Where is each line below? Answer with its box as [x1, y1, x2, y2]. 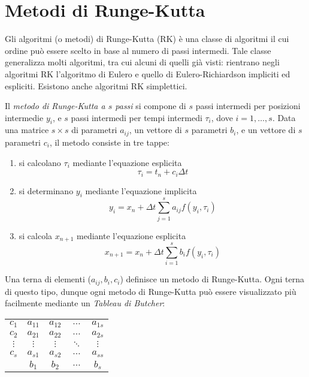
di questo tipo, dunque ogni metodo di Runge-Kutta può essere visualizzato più [5, 285, 296, 297]
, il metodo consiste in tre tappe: [49, 135, 169, 148]
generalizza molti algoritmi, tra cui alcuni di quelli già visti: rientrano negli [5, 56, 280, 68]
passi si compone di [115, 99, 186, 112]
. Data [272, 111, 296, 123]
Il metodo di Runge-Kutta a [5, 99, 105, 112]
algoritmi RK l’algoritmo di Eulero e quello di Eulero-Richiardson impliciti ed [5, 67, 290, 80]
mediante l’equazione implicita [85, 184, 197, 197]
